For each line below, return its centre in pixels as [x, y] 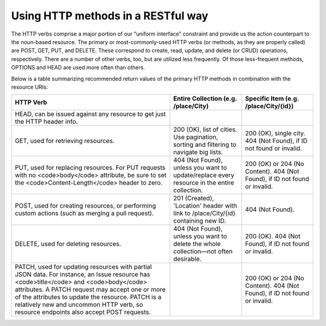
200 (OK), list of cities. [205, 130]
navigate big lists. [198, 152]
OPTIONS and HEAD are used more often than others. [78, 68]
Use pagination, [196, 137]
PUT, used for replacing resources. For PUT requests [90, 168]
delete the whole [197, 244]
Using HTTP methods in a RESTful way [110, 16]
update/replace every [204, 175]
